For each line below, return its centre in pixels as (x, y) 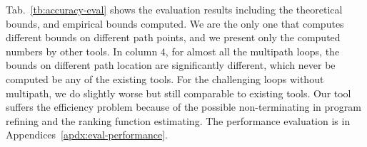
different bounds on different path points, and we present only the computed (173, 37)
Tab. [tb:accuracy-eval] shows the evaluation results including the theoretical (174, 9)
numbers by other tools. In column (82, 51)
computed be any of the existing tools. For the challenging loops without (165, 78)
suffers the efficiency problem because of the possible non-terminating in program (183, 107)
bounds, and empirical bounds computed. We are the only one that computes (175, 23)
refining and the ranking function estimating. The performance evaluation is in (178, 120)
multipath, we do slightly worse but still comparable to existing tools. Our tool (179, 93)
